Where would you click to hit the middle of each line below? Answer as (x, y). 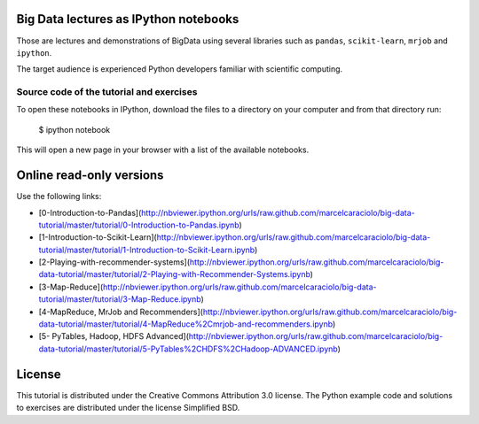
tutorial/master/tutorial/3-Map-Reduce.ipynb (120, 299)
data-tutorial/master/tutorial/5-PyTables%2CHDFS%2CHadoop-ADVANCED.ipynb (188, 349)
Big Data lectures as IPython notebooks (128, 19)
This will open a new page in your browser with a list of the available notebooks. (163, 150)
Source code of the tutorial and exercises (107, 92)
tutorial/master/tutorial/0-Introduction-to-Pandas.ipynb (139, 225)
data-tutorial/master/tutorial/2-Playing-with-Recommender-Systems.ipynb (174, 274)
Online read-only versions (90, 176)
